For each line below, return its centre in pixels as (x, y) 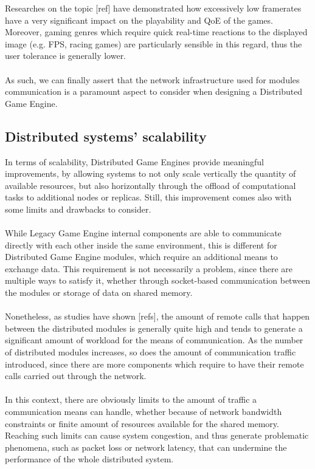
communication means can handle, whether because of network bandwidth (144, 412)
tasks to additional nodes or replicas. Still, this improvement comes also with (148, 197)
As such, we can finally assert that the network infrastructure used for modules (152, 79)
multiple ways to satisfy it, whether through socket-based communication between (158, 280)
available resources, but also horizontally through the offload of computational (151, 185)
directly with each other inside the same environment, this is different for (141, 245)
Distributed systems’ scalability (106, 136)
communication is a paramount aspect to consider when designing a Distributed (154, 91)
